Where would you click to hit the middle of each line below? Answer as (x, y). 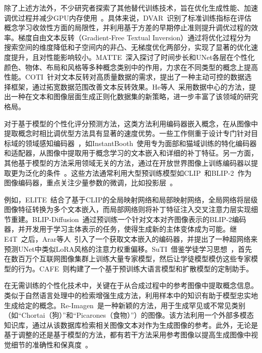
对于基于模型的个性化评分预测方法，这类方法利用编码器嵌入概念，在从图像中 (131, 123)
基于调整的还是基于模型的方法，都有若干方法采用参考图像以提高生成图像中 (127, 335)
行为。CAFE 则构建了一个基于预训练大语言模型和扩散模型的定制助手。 (136, 268)
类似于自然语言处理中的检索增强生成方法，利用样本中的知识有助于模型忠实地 (131, 295)
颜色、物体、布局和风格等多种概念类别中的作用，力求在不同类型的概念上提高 (131, 67)
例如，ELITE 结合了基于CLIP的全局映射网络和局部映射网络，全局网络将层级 (131, 199)
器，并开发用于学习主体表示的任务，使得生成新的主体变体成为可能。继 (120, 229)
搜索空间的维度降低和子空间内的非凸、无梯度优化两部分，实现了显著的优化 (127, 47)
